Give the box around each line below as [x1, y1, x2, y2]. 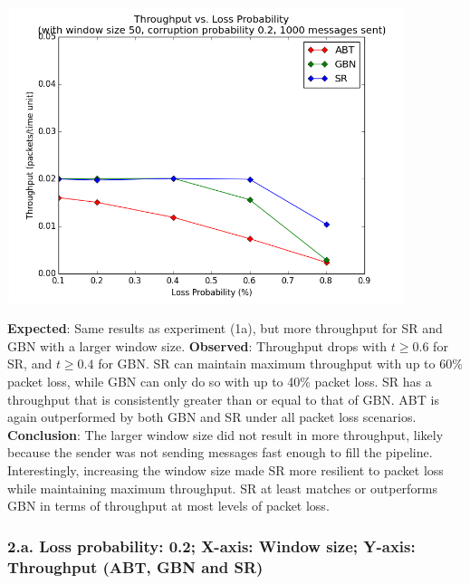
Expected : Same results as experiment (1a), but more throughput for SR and [7, 319, 443, 338]
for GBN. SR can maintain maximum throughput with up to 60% [98, 354, 463, 373]
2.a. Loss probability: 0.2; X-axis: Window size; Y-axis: [7, 534, 416, 557]
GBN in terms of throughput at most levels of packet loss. [7, 496, 330, 515]
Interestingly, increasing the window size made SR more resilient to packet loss [7, 461, 444, 479]
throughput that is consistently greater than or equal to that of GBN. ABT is [7, 389, 439, 408]
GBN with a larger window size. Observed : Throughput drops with [7, 336, 388, 355]
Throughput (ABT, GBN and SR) [7, 555, 264, 578]
